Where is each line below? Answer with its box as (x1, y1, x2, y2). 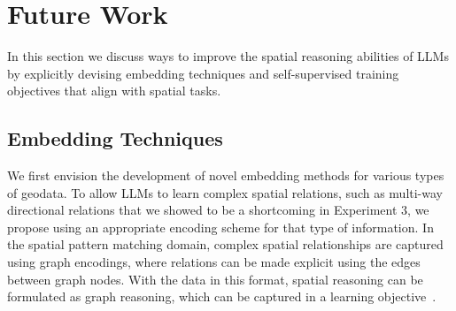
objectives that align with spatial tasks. (7, 81, 221, 100)
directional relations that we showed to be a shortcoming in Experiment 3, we (7, 201, 429, 219)
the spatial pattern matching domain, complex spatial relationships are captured (7, 235, 444, 254)
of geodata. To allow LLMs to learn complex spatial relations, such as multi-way (7, 183, 443, 201)
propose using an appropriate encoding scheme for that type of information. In (7, 217, 434, 236)
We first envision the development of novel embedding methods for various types (7, 166, 444, 185)
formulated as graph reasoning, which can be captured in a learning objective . (7, 287, 437, 306)
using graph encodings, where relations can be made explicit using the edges (7, 253, 421, 271)
